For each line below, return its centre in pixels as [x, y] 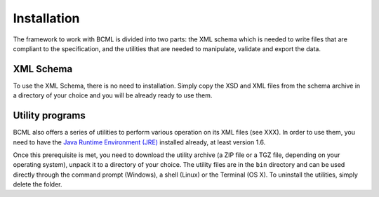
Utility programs [49, 116]
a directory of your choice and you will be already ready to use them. [113, 95]
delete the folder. [38, 184]
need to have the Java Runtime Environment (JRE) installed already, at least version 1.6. [139, 142]
